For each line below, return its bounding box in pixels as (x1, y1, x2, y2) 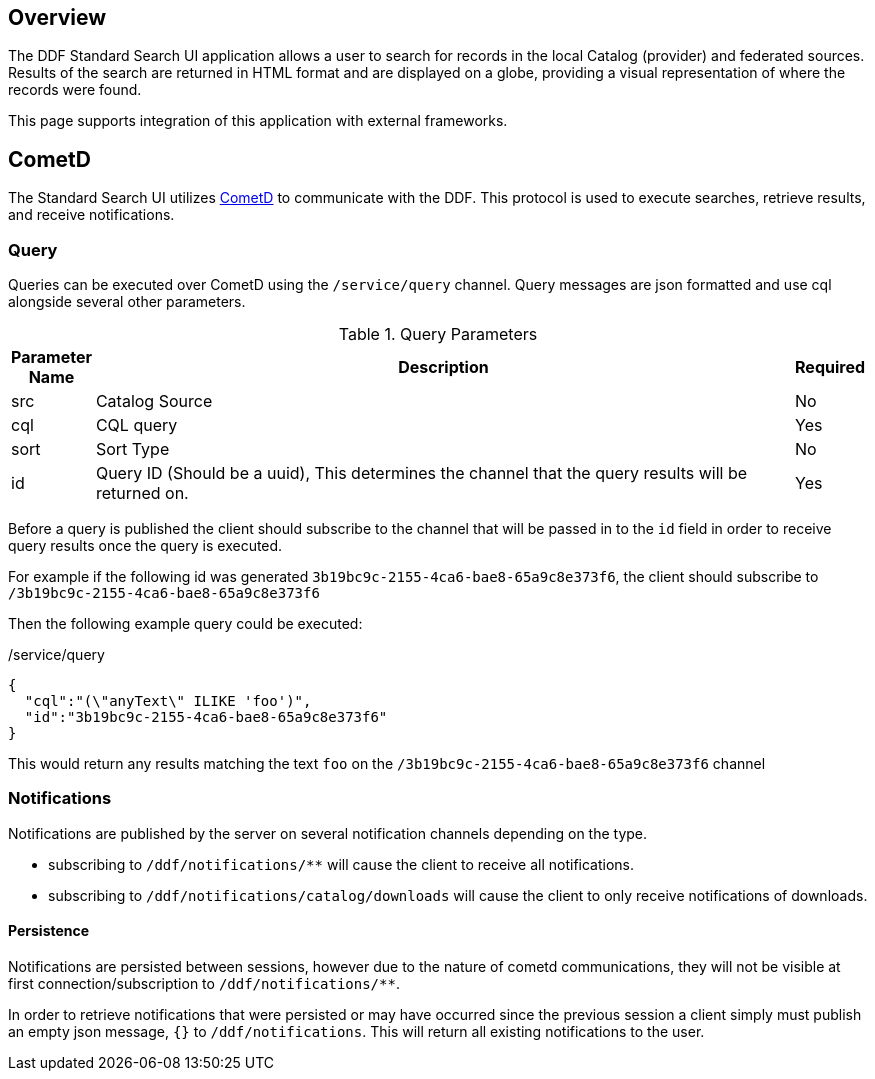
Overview (8, 5, 107, 30)
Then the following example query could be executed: (8, 615, 363, 633)
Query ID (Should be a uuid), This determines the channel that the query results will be (95, 463, 747, 484)
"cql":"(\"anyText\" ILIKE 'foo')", (24, 693, 312, 710)
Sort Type (95, 439, 170, 460)
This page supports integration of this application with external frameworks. (8, 112, 508, 130)
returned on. (95, 483, 189, 504)
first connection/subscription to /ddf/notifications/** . (8, 974, 400, 992)
